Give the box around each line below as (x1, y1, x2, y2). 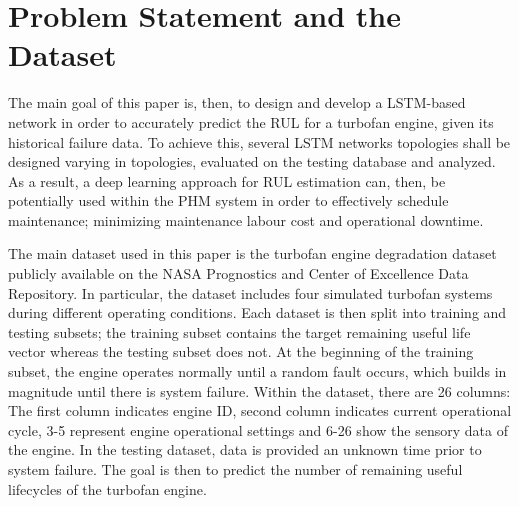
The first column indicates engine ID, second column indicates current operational (8, 400, 512, 421)
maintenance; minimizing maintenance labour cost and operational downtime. (8, 209, 484, 230)
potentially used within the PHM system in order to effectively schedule (8, 190, 449, 211)
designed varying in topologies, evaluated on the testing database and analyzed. (8, 151, 496, 172)
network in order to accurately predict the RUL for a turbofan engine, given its (8, 111, 494, 132)
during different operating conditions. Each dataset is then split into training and (8, 302, 507, 323)
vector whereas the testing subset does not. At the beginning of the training (8, 341, 474, 362)
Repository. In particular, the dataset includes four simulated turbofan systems (8, 282, 493, 303)
